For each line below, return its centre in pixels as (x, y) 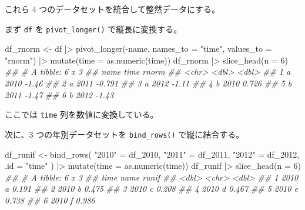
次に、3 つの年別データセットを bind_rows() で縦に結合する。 (125, 134)
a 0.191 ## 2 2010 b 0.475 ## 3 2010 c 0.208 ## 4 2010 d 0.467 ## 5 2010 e (151, 189)
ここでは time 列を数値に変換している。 (82, 114)
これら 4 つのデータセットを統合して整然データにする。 (113, 9)
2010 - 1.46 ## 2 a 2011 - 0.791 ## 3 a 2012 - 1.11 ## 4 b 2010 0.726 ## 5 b (148, 83)
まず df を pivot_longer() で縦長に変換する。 (93, 29)
